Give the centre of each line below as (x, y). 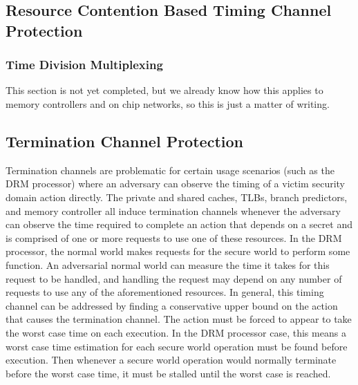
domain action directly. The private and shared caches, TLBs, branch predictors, (177, 197)
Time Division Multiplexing (84, 65)
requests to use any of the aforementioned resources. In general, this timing (165, 292)
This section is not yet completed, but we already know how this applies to (164, 90)
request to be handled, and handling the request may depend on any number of (174, 278)
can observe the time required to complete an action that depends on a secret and (179, 224)
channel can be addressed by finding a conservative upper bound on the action (172, 305)
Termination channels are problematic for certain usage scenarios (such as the (170, 170)
